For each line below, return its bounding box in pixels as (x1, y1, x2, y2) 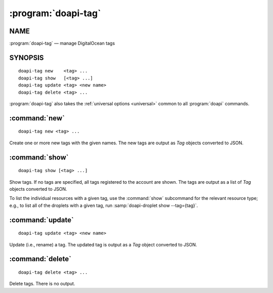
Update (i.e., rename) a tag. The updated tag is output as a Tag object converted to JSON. (9, 241, 197, 247)
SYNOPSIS (9, 53, 44, 62)
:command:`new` (9, 114, 65, 122)
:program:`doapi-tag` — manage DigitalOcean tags (9, 40, 115, 47)
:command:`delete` (9, 255, 72, 263)
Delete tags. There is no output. (9, 281, 75, 287)
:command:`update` (9, 216, 74, 224)
